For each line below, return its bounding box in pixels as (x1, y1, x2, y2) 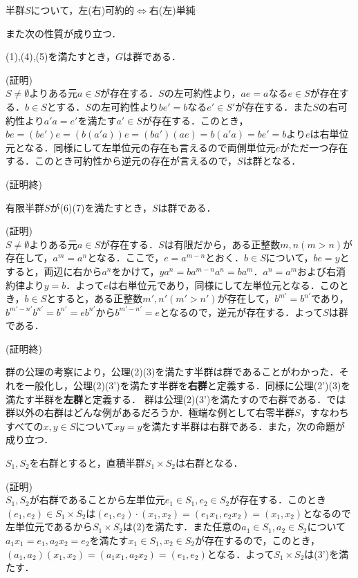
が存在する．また (235, 99, 313, 113)
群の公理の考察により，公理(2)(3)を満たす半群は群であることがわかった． (6, 364, 339, 379)
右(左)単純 (149, 3, 196, 17)
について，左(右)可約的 (30, 3, 135, 17)
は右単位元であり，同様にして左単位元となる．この (108, 277, 339, 292)
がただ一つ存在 (280, 140, 348, 154)
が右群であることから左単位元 (29, 492, 165, 507)
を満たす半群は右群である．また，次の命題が (142, 418, 345, 433)
